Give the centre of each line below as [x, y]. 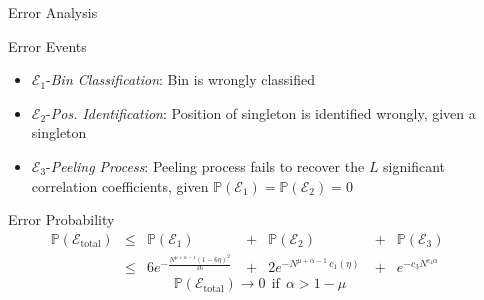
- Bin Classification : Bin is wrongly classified [181, 79]
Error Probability [61, 219]
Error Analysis [53, 12]
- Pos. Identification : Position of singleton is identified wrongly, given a [261, 112]
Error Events [47, 45]
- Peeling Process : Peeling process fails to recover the [205, 165]
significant [414, 165]
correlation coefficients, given [120, 185]
